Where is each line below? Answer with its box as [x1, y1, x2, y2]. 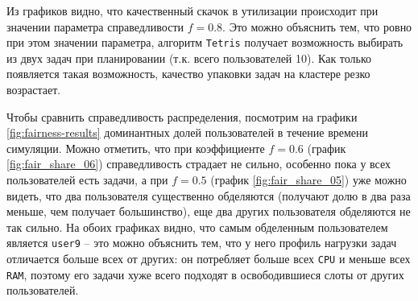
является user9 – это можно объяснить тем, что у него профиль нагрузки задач [6, 234, 397, 251]
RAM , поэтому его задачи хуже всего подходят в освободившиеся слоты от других [6, 266, 404, 282]
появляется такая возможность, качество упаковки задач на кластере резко [6, 65, 370, 82]
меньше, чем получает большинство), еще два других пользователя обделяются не [6, 203, 411, 220]
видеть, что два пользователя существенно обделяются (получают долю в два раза [6, 187, 411, 204]
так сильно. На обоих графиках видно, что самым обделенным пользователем [6, 218, 388, 235]
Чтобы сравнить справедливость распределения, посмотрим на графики [6, 108, 358, 125]
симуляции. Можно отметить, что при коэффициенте [6, 139, 265, 156]
